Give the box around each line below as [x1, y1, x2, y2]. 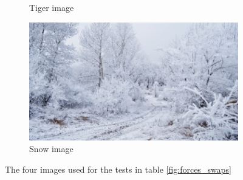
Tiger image [29, 1, 74, 13]
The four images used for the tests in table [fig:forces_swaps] [5, 162, 231, 175]
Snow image [29, 142, 74, 155]
